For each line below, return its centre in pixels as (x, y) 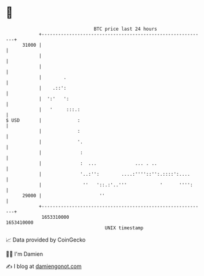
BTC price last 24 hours (125, 29)
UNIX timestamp (124, 228)
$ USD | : (43, 120)
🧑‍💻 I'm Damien (25, 254)
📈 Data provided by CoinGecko (46, 240)
